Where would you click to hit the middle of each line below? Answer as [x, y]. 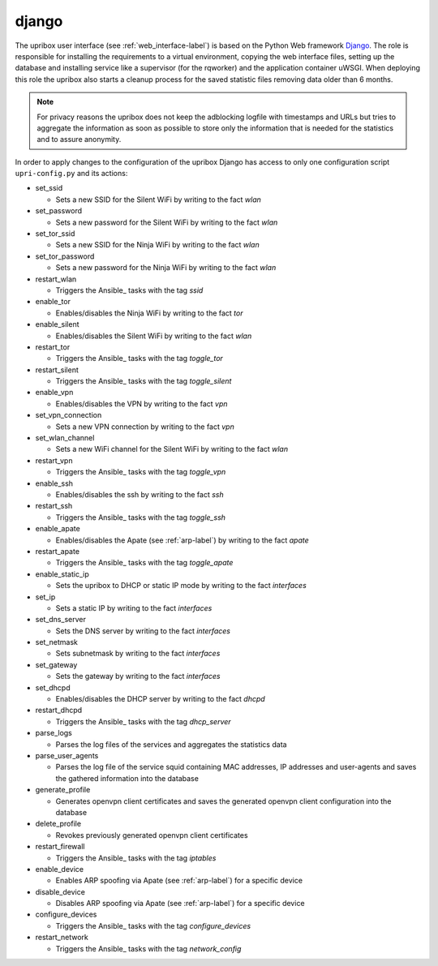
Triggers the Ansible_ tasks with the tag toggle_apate [144, 563]
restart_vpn [54, 460]
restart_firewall [60, 847]
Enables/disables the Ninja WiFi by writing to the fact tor [149, 313]
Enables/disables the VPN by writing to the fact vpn [142, 404]
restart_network [62, 938]
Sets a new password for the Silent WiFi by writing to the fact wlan [167, 222]
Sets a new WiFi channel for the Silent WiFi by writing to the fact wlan [172, 449]
